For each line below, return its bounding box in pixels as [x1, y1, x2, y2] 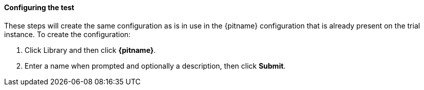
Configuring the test [4, 3, 74, 12]
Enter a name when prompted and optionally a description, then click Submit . [25, 61, 286, 70]
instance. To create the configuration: [4, 29, 131, 39]
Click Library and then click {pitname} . [25, 45, 156, 54]
